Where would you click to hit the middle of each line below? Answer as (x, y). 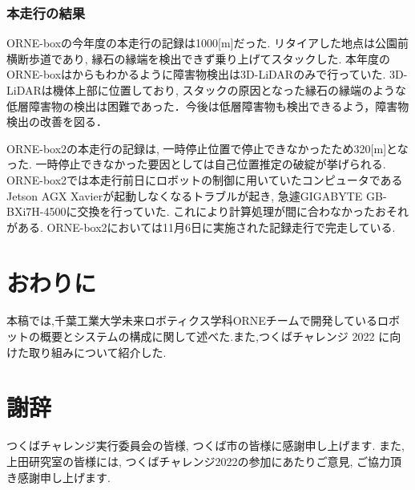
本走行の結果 (46, 12)
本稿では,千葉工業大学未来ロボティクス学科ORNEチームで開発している (192, 320)
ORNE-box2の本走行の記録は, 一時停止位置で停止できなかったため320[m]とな (207, 148)
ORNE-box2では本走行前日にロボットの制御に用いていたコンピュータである (205, 179)
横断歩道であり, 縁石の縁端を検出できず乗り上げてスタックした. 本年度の (198, 58)
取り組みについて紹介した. (97, 352)
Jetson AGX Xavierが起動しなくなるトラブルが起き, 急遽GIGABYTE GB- (197, 195)
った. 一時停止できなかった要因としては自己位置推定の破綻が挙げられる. (196, 164)
